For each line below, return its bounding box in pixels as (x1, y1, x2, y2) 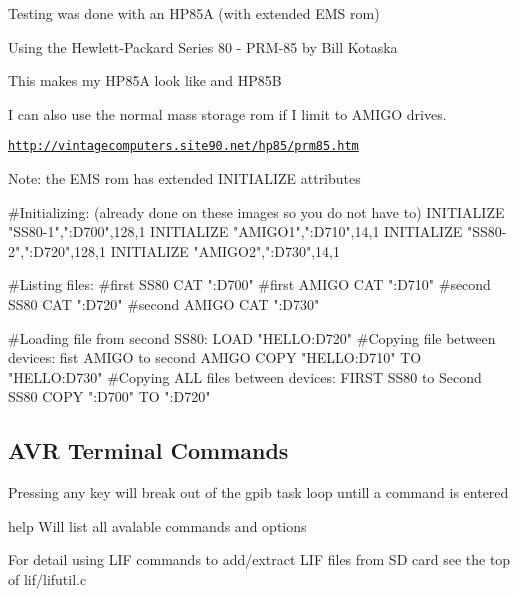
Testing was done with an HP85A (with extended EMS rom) (8, 3, 380, 23)
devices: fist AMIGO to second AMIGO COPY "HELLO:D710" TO (8, 347, 422, 368)
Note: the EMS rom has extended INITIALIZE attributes (8, 168, 361, 189)
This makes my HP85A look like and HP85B (8, 70, 282, 91)
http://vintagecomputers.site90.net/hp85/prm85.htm (8, 139, 359, 154)
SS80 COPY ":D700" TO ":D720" (8, 386, 211, 407)
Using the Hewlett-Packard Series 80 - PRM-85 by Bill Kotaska (8, 36, 398, 57)
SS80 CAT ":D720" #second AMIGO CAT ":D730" (8, 294, 320, 314)
